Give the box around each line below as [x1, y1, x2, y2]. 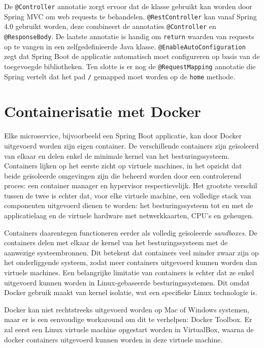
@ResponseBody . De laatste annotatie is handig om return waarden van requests [4, 31, 254, 41]
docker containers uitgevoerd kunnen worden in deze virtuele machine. [4, 334, 223, 344]
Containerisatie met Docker [4, 101, 201, 122]
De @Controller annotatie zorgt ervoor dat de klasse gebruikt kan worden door [4, 1, 252, 11]
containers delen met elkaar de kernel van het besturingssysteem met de [4, 237, 228, 248]
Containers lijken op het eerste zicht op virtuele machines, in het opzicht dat [4, 160, 242, 171]
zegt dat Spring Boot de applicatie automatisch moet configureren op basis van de [4, 51, 260, 62]
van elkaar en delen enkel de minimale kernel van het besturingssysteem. [4, 150, 230, 161]
